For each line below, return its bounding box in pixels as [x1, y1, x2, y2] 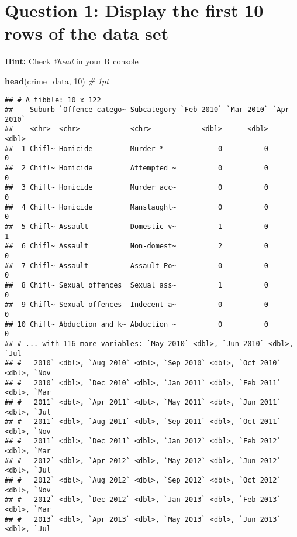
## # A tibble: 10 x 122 [5, 95, 101, 104]
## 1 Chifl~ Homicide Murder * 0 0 [5, 144, 269, 153]
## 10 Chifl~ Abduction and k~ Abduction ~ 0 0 [5, 320, 269, 329]
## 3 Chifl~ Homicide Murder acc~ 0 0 [5, 183, 269, 192]
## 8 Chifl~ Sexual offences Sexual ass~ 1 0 [5, 281, 269, 289]
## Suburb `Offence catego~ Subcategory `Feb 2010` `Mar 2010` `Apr [5, 105, 289, 114]
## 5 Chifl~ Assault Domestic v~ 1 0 [5, 223, 269, 231]
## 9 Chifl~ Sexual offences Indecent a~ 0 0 [5, 300, 269, 309]
